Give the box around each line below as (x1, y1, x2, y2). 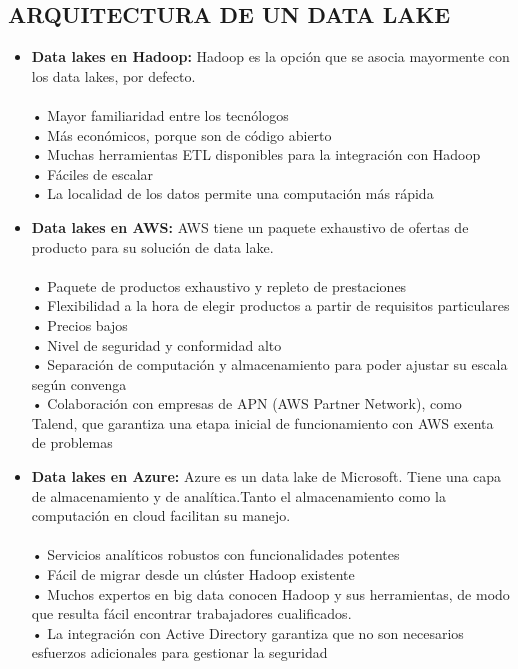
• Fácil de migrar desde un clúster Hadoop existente (31, 564, 355, 585)
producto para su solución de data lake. (31, 236, 274, 257)
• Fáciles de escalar (31, 163, 154, 184)
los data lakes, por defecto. (31, 65, 196, 86)
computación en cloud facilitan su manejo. (31, 505, 291, 526)
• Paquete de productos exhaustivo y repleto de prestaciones (31, 275, 407, 296)
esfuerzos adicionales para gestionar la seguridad (31, 642, 328, 663)
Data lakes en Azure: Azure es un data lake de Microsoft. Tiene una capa (31, 466, 502, 487)
